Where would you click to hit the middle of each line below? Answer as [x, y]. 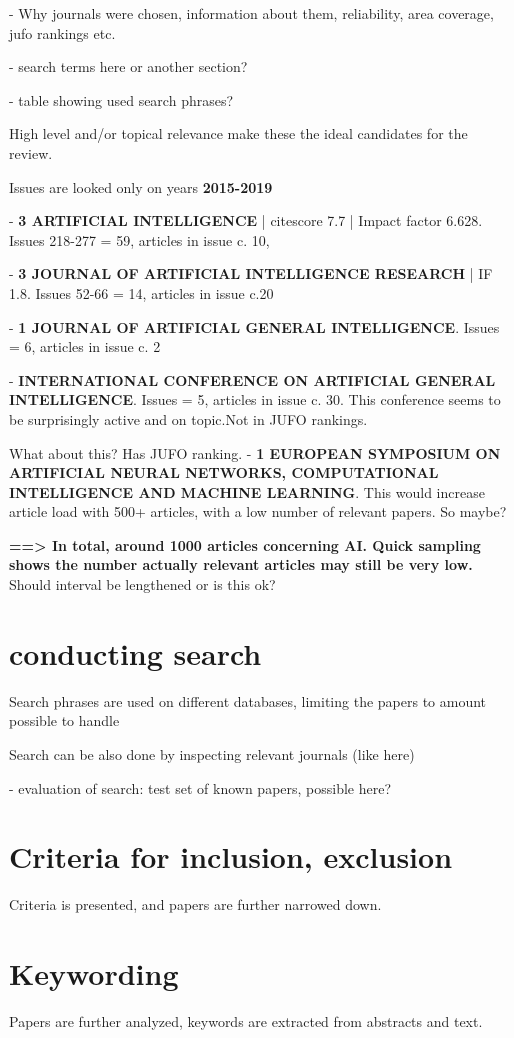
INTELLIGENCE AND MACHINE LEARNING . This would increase [247, 491]
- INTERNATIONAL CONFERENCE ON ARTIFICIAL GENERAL [252, 379]
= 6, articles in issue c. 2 [85, 346]
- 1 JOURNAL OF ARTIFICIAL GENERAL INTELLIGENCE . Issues [254, 326]
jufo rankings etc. [62, 32]
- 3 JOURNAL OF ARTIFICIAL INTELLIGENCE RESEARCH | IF [251, 273]
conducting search [135, 652]
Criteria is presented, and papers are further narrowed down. [195, 904]
